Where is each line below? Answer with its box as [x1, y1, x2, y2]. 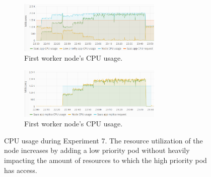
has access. [4, 164, 37, 175]
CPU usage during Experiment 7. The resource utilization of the [4, 135, 203, 145]
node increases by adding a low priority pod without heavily [4, 145, 190, 155]
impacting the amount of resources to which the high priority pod [4, 155, 207, 165]
